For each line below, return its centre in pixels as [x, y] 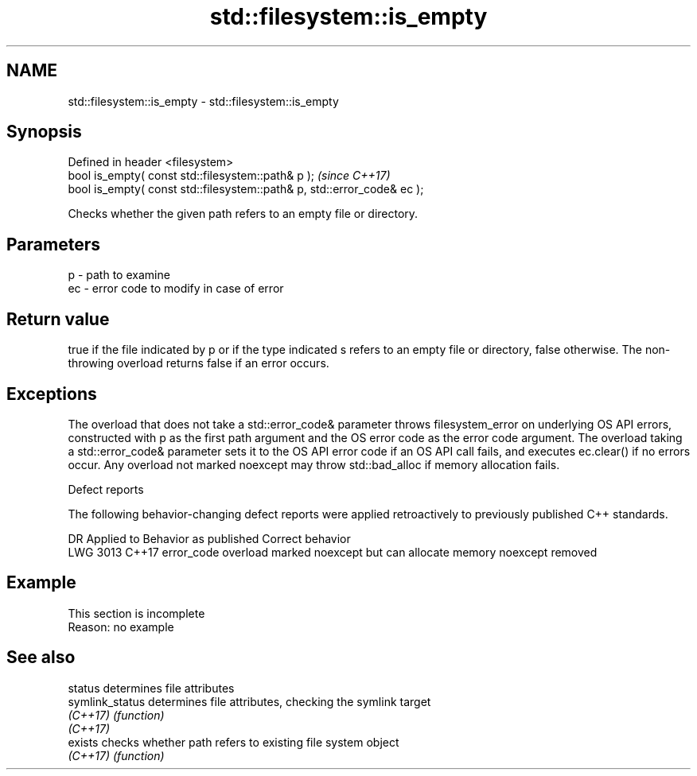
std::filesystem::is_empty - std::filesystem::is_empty [203, 101]
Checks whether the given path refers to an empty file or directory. [243, 214]
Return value [58, 319]
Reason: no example [121, 627]
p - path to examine [119, 275]
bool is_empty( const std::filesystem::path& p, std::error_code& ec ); [246, 189]
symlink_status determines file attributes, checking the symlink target [249, 701]
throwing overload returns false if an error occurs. [199, 363]
